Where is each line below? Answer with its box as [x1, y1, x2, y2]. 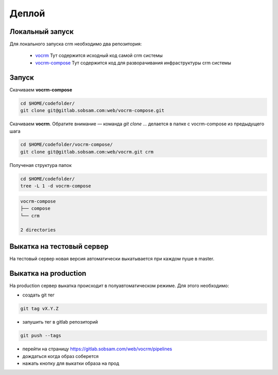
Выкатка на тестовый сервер [9, 242, 109, 251]
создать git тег [22, 292, 55, 298]
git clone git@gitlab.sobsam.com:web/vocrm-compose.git [20, 108, 165, 114]
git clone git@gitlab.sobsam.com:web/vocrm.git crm [20, 149, 154, 155]
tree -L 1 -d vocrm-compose [20, 183, 91, 189]
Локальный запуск [9, 27, 74, 36]
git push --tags [20, 333, 62, 339]
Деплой [9, 8, 45, 19]
